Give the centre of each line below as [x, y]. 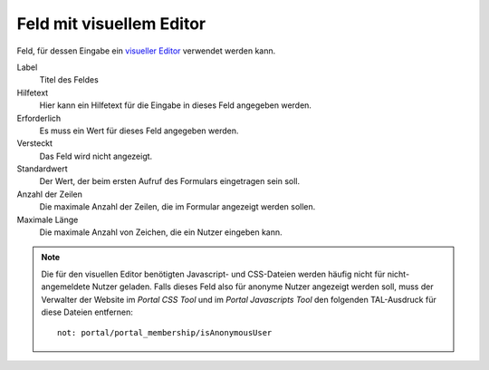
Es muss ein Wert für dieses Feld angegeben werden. [139, 131]
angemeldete [66, 287]
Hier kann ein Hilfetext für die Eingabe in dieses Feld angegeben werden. [176, 105]
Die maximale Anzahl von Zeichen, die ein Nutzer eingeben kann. [161, 232]
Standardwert [42, 169]
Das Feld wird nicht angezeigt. [96, 156]
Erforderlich [39, 118]
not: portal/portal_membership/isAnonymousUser [165, 333]
